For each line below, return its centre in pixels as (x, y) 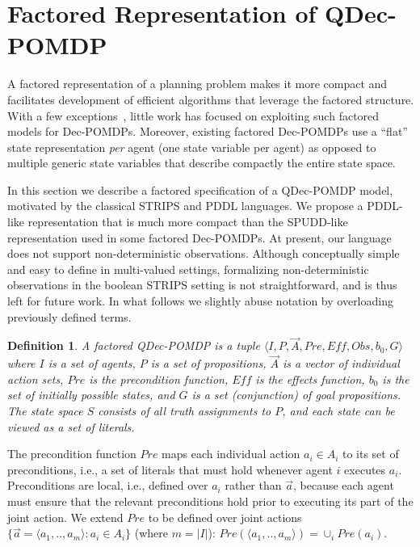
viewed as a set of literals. (71, 426)
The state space (45, 411)
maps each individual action (231, 454)
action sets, (36, 379)
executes (365, 469)
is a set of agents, (92, 363)
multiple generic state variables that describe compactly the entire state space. (202, 163)
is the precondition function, (159, 379)
